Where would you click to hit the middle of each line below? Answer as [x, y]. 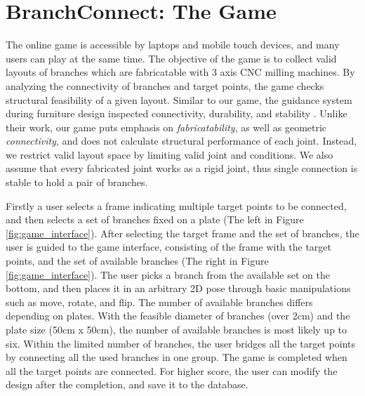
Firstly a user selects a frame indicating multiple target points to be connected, [176, 205]
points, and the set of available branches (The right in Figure [137, 261]
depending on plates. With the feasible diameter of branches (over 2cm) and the [178, 316]
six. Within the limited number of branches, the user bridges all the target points [180, 343]
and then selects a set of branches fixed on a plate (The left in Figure [155, 219]
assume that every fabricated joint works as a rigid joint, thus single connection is [182, 168]
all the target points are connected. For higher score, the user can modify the [172, 370]
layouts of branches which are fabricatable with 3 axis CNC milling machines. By [180, 72]
